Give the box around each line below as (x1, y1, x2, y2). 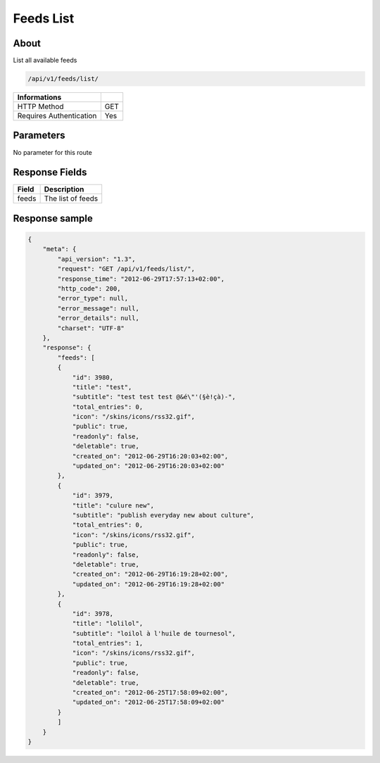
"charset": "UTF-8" (57, 324, 125, 332)
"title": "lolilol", (72, 619, 144, 628)
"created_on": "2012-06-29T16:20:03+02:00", (72, 452, 229, 460)
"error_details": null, (57, 314, 140, 322)
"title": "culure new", (72, 501, 155, 510)
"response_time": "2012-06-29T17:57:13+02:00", (57, 275, 225, 283)
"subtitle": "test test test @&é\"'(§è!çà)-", (72, 393, 236, 401)
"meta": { (42, 245, 77, 253)
